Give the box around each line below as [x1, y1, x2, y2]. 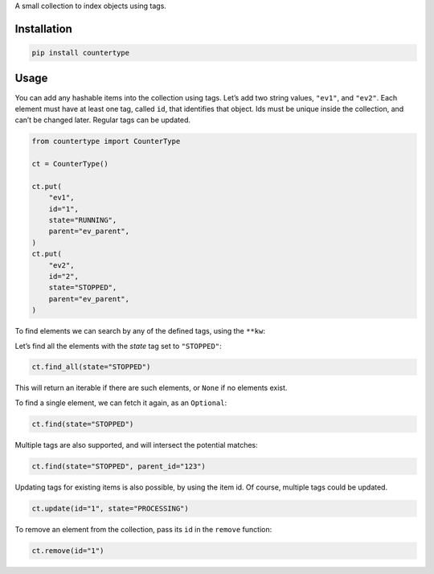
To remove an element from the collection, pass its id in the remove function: [14, 524, 272, 534]
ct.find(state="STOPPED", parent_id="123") [31, 461, 207, 470]
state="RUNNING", [48, 215, 117, 224]
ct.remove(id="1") [31, 546, 104, 555]
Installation [14, 22, 72, 35]
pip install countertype [31, 48, 130, 57]
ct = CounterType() [31, 159, 108, 169]
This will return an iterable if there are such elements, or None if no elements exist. [14, 383, 288, 393]
